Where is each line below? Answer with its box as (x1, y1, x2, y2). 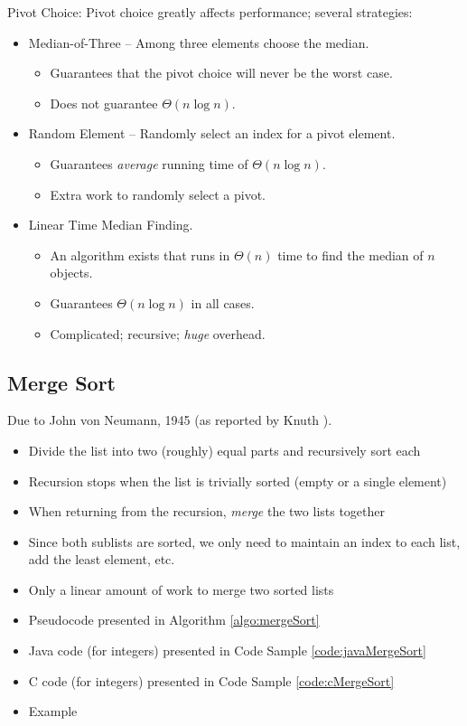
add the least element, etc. (28, 550, 175, 569)
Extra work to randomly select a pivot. (50, 184, 266, 203)
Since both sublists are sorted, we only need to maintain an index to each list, (28, 532, 461, 551)
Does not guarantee (50, 93, 158, 112)
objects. (50, 263, 93, 282)
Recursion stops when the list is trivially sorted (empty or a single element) (28, 471, 447, 490)
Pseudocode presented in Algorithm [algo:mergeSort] (28, 610, 320, 629)
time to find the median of (277, 245, 424, 264)
